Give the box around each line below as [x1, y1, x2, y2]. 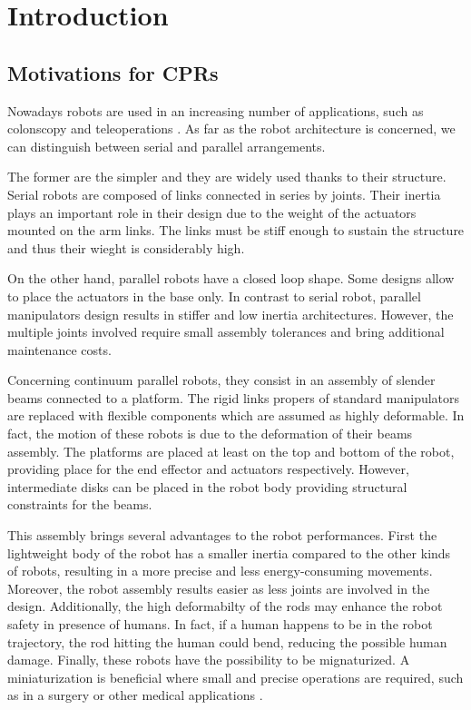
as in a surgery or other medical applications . [7, 685, 263, 705]
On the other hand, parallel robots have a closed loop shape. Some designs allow [7, 269, 455, 288]
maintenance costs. [7, 340, 112, 359]
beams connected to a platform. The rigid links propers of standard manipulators [7, 388, 460, 407]
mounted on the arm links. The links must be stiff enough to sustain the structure [7, 221, 465, 240]
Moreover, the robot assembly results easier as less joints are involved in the [7, 578, 430, 597]
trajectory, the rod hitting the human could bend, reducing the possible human [7, 632, 447, 651]
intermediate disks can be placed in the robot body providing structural [7, 477, 407, 496]
